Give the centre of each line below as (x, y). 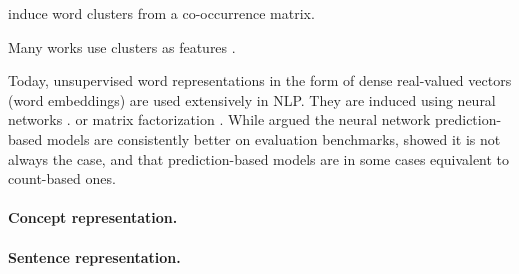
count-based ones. (62, 178)
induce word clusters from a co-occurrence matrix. (161, 13)
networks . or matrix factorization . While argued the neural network (219, 119)
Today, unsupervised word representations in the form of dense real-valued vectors (260, 80)
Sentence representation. (94, 256)
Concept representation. (93, 217)
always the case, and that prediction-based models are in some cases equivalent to (259, 158)
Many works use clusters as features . (122, 46)
